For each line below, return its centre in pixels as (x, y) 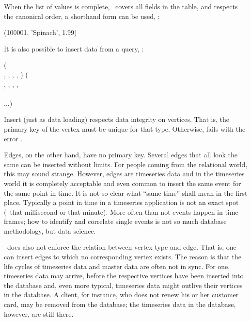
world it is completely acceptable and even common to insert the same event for (123, 183)
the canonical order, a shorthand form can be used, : (82, 16)
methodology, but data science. (50, 230)
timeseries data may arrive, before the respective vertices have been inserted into (124, 276)
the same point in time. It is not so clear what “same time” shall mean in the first (126, 193)
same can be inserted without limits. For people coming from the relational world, (126, 164)
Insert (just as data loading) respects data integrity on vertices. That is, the (117, 119)
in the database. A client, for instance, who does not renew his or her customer (121, 295)
